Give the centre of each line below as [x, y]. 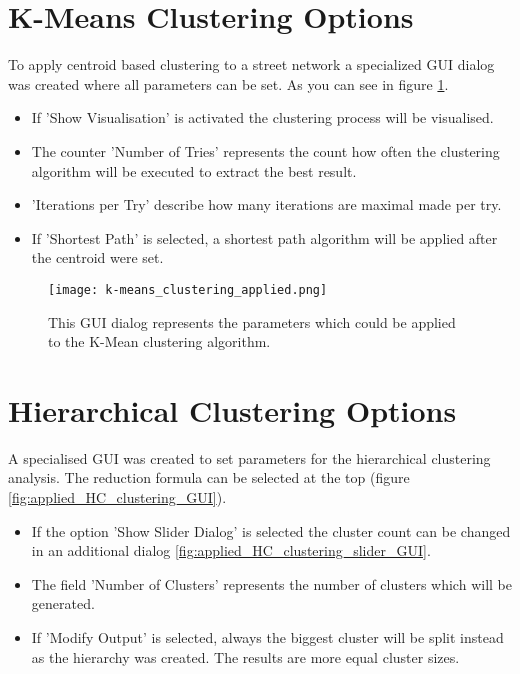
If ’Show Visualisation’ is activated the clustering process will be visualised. [262, 117]
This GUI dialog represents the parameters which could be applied [252, 321]
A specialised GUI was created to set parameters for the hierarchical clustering [249, 457]
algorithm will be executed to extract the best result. [194, 170]
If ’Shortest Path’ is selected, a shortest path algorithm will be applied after [264, 237]
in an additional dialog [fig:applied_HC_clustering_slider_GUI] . [231, 550]
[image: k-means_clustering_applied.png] [188, 289]
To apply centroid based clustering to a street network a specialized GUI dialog [251, 64]
